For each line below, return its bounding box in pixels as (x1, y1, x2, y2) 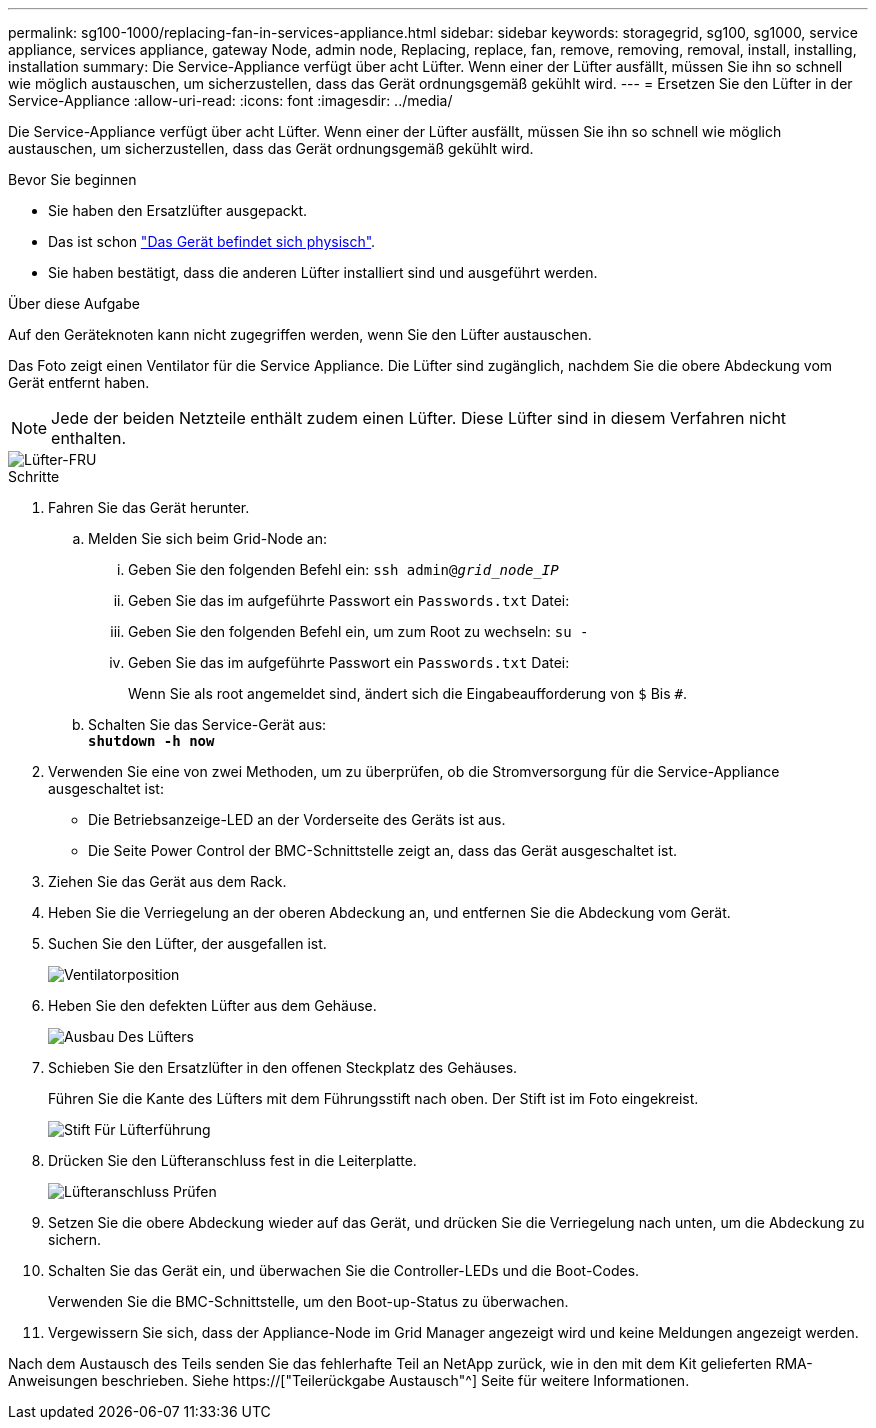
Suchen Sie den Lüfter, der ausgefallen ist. (48, 935, 327, 952)
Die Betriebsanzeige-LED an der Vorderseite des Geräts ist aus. (88, 811, 506, 828)
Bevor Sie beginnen (8, 171, 137, 188)
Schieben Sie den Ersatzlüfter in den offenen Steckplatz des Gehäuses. (48, 1059, 518, 1076)
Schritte (8, 468, 60, 485)
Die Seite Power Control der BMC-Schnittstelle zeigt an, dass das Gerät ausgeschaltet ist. (88, 842, 678, 859)
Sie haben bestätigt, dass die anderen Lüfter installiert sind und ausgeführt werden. (48, 264, 598, 281)
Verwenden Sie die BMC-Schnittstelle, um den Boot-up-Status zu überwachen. (48, 1293, 569, 1310)
